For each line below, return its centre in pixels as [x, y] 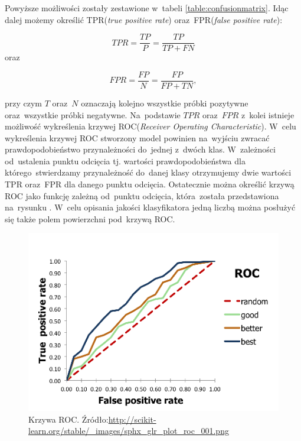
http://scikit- [132, 419]
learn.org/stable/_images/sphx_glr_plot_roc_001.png [129, 431]
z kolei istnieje [268, 114]
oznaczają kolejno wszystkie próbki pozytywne [165, 103]
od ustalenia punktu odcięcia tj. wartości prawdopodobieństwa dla [125, 160]
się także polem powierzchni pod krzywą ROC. [90, 218]
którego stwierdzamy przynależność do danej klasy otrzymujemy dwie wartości [148, 172]
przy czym [24, 103]
